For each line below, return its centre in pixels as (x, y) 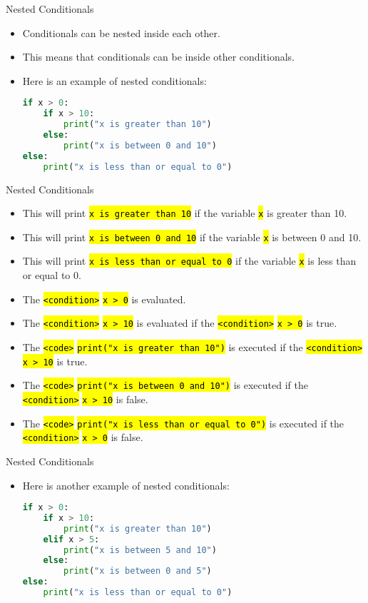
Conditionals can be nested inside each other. (121, 32)
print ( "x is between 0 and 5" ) (138, 571)
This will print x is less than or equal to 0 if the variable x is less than (189, 261)
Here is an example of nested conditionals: (114, 80)
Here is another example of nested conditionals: (126, 485)
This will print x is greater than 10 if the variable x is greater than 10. (185, 213)
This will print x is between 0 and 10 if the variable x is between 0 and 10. (192, 237)
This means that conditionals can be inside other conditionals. (158, 57)
